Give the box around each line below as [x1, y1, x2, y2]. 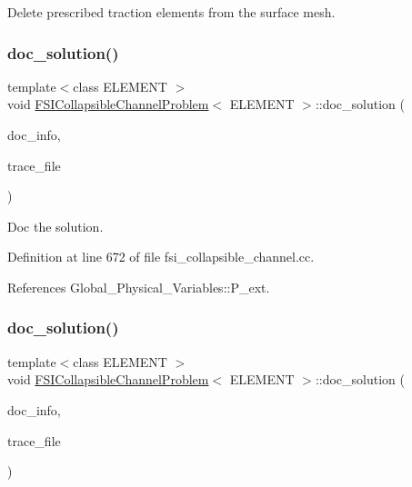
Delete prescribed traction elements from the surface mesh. [7, 3, 336, 21]
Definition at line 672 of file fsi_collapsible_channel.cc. [7, 247, 315, 266]
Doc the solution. [7, 216, 104, 235]
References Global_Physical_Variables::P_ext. [7, 277, 270, 296]
